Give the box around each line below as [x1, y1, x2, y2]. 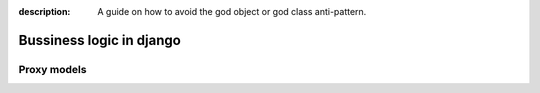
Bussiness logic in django [18, 31, 182, 49]
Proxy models [18, 62, 87, 76]
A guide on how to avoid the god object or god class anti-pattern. [97, 6, 367, 17]
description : [18, 6, 71, 17]
